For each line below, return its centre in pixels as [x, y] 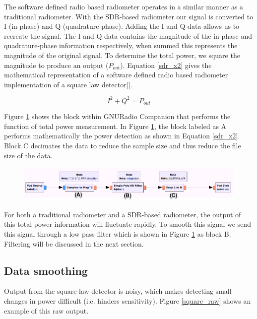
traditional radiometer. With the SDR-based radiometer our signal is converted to [129, 16]
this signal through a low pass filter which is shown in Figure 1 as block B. [118, 233]
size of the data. [28, 155]
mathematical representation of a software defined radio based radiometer [116, 75]
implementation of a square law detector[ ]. [68, 84]
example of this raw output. [46, 310]
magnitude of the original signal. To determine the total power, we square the [122, 55]
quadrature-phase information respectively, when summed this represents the [121, 45]
